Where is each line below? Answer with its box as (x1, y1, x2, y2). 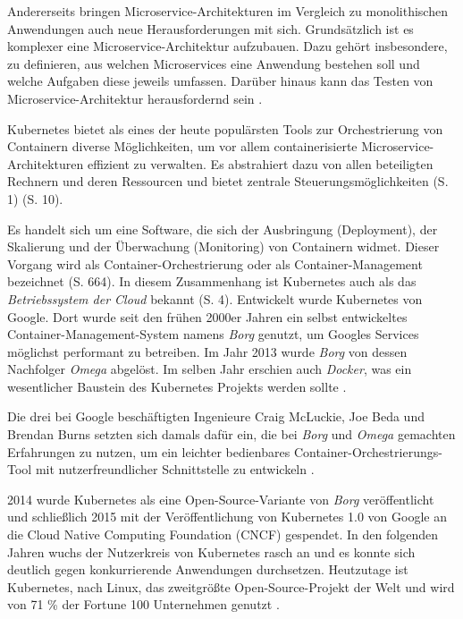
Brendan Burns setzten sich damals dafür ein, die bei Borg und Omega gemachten (7, 425, 456, 444)
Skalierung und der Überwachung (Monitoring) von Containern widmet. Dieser (7, 237, 440, 256)
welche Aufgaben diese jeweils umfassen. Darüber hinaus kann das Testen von (7, 72, 434, 90)
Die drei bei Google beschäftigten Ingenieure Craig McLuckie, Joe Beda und (7, 407, 425, 426)
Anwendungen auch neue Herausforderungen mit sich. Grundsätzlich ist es (7, 19, 414, 38)
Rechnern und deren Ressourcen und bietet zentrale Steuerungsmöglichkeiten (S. (7, 172, 449, 191)
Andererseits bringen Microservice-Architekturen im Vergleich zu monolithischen (7, 2, 448, 20)
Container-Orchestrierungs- (293, 442, 442, 461)
